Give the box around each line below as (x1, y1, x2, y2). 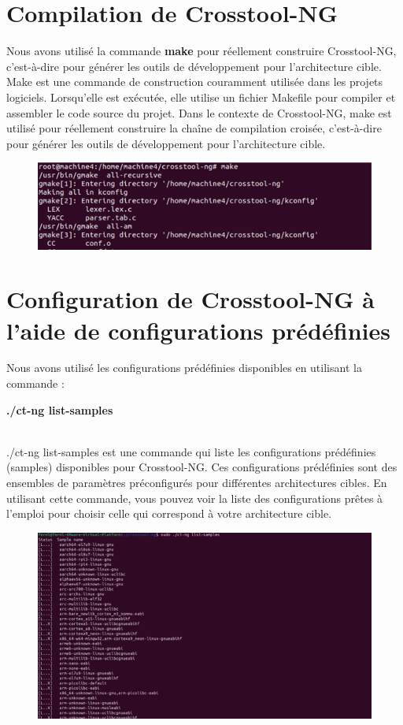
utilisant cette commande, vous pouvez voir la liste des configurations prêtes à (6, 489, 383, 506)
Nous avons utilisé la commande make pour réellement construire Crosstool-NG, (6, 43, 397, 59)
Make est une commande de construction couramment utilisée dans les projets (6, 73, 383, 90)
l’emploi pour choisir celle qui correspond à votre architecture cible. (6, 505, 332, 522)
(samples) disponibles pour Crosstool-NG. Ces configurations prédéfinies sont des (6, 459, 397, 475)
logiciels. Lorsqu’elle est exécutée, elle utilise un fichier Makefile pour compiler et (6, 88, 396, 105)
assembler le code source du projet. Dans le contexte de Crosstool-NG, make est (6, 104, 392, 121)
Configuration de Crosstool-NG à (6, 283, 375, 315)
